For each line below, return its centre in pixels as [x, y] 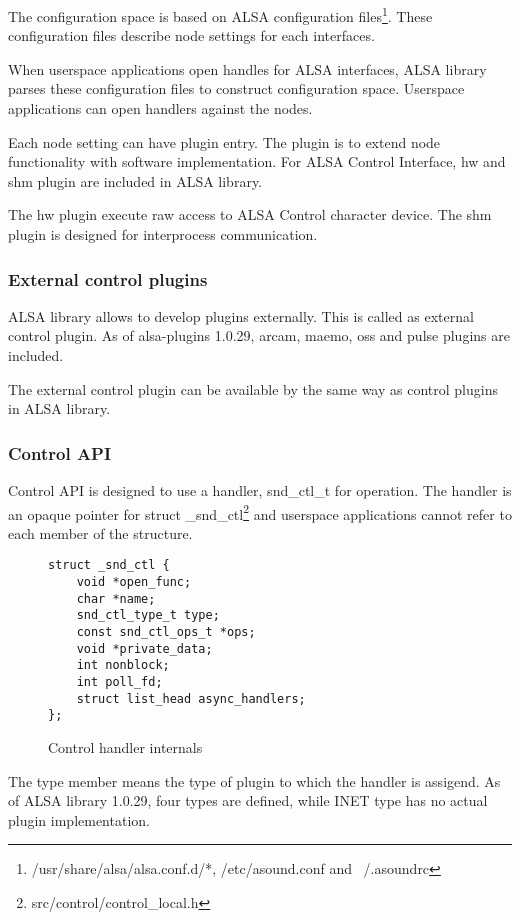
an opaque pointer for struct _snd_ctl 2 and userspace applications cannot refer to [260, 512]
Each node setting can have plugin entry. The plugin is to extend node [224, 141]
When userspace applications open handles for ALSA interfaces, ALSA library [247, 68]
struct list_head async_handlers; [191, 698]
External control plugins [108, 278]
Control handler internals [125, 747]
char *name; [116, 598]
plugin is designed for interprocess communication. [163, 234]
